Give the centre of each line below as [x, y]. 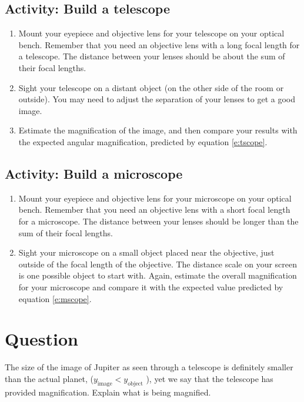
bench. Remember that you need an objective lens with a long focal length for [159, 44]
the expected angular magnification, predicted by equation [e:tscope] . [143, 141]
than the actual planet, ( [49, 378]
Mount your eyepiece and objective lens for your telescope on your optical [151, 33]
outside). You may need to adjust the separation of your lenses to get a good [157, 99]
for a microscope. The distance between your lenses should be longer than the [158, 221]
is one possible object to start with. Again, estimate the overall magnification [158, 275]
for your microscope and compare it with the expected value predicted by [151, 287]
